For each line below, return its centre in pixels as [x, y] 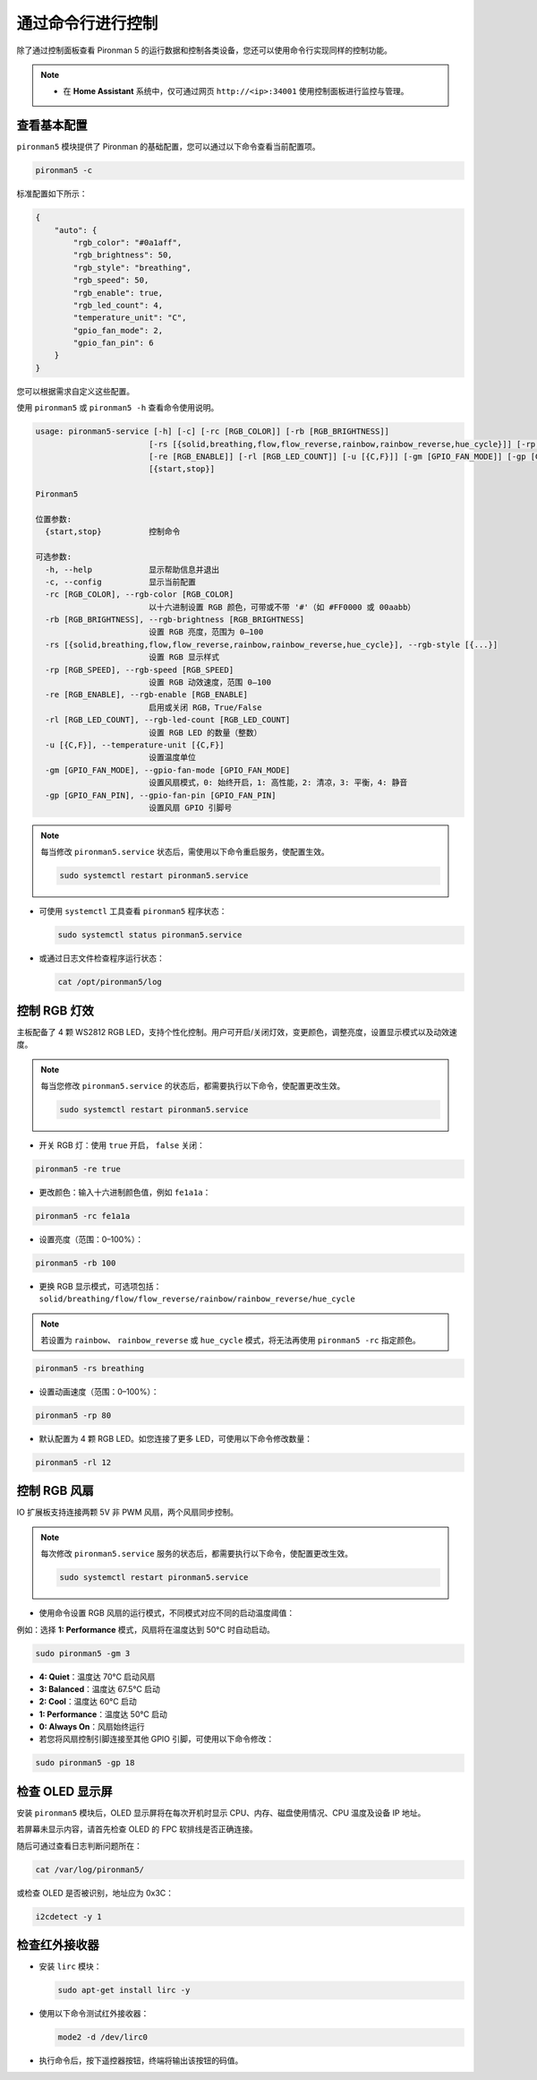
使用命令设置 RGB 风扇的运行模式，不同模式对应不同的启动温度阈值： [167, 1613]
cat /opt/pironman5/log [110, 982]
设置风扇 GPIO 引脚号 [190, 807]
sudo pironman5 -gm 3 [83, 1653]
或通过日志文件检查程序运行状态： [102, 958]
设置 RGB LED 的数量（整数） [205, 732]
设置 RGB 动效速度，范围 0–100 [210, 682]
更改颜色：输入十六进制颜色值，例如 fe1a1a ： [125, 1192]
